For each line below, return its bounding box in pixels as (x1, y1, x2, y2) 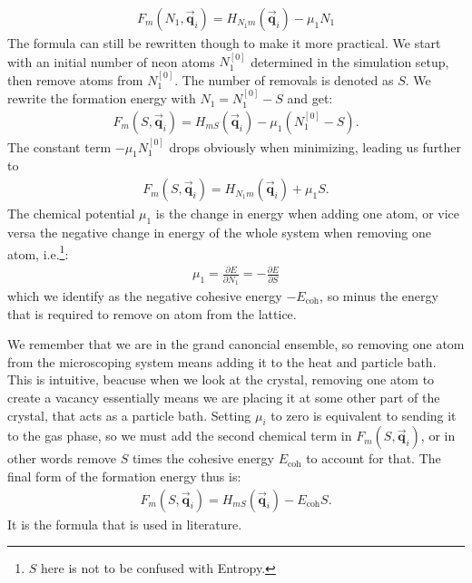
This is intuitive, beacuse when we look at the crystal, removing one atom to (7, 370, 435, 389)
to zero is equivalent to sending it (270, 405, 457, 424)
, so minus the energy (320, 287, 438, 306)
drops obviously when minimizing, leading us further (169, 137, 462, 156)
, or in (420, 426, 456, 445)
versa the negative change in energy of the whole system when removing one (7, 222, 431, 241)
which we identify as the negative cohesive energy (7, 287, 282, 306)
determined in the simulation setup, (251, 52, 449, 71)
